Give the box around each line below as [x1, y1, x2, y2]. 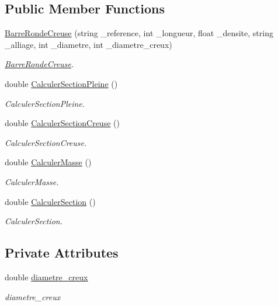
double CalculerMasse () [5, 156, 92, 168]
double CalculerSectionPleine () [5, 77, 118, 89]
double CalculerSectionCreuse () [5, 117, 120, 129]
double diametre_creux [5, 270, 88, 283]
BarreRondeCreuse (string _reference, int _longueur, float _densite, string [5, 27, 273, 39]
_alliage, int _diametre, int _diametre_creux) [5, 38, 172, 50]
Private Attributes [5, 244, 119, 262]
